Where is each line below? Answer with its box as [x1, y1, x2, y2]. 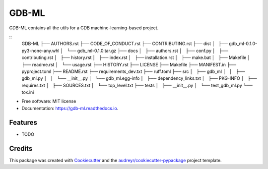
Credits [9, 144, 33, 153]
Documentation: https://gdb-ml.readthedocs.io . [21, 105, 119, 111]
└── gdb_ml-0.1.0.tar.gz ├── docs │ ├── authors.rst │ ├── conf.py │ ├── [67, 48, 228, 54]
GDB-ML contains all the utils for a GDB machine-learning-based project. [9, 25, 159, 31]
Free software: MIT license [21, 98, 76, 104]
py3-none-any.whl [21, 48, 60, 54]
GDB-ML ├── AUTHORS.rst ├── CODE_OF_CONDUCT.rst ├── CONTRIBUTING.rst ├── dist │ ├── [21, 41, 228, 47]
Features [9, 118, 37, 126]
